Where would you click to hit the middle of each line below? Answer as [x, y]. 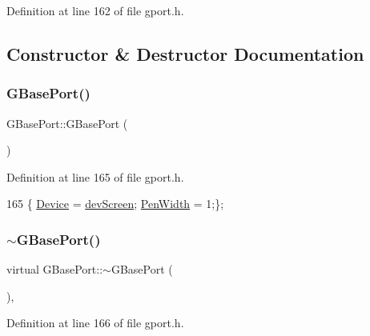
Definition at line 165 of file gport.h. [95, 176]
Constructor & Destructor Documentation [185, 53]
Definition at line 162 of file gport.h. [95, 10]
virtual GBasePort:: [55, 269]
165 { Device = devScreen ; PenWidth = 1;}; [115, 204]
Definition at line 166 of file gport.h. [95, 323]
